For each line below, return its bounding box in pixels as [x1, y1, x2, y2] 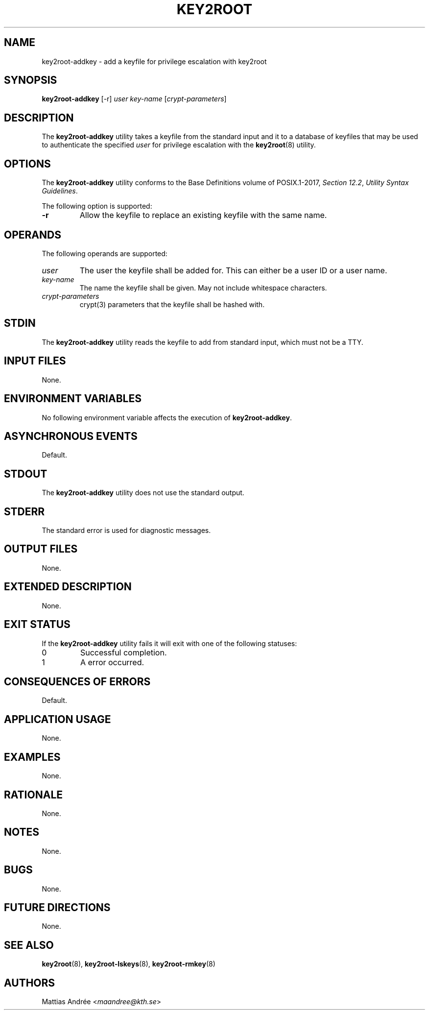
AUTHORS [4, 976, 55, 989]
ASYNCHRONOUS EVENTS [4, 430, 138, 442]
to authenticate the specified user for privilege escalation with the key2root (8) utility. [42, 141, 316, 149]
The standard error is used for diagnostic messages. [42, 526, 211, 535]
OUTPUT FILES [4, 543, 78, 555]
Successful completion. [80, 647, 167, 657]
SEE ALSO [4, 939, 54, 951]
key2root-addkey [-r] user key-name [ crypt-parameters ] [42, 95, 227, 103]
